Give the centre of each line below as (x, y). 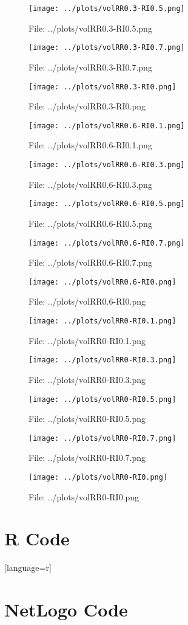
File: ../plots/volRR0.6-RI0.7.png (90, 262)
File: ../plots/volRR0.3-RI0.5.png (90, 28)
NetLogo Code (66, 609)
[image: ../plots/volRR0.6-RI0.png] (102, 282)
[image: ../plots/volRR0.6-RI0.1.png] (107, 126)
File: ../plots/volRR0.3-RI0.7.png (90, 67)
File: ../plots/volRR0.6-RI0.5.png (90, 223)
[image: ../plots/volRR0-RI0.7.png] (102, 438)
